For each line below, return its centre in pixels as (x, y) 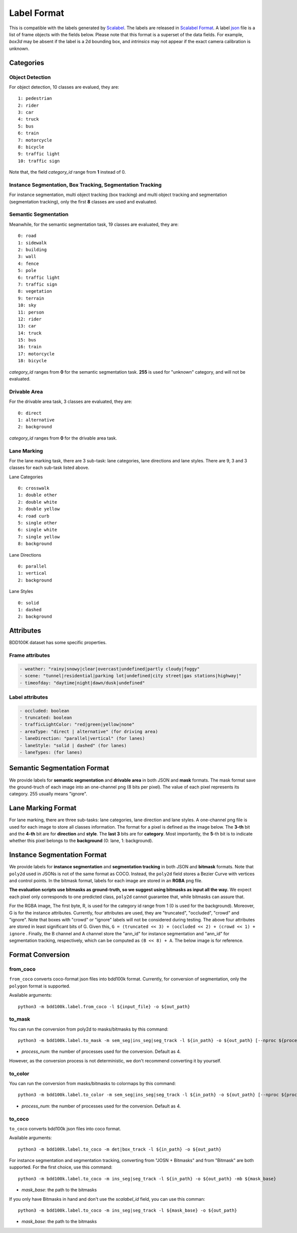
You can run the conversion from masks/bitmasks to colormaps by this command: (93, 1083)
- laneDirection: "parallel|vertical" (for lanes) (82, 739)
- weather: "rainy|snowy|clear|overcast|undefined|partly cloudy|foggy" (110, 669)
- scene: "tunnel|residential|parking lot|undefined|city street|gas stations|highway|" (131, 676)
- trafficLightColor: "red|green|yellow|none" (77, 725)
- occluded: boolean (44, 711)
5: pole (27, 271)
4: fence (28, 263)
